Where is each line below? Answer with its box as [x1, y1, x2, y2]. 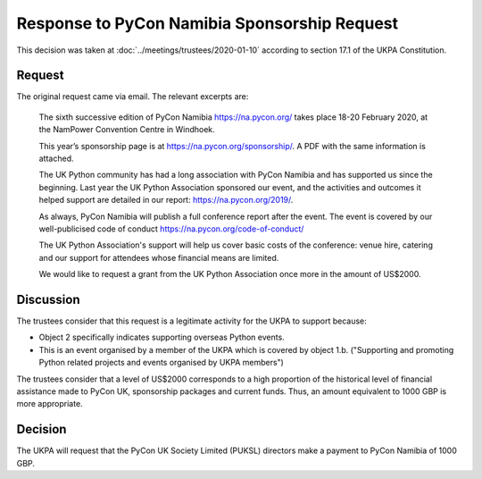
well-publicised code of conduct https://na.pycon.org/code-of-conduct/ [38, 223, 304, 234]
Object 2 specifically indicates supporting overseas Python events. [38, 332, 285, 343]
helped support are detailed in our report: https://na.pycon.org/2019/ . [38, 195, 294, 206]
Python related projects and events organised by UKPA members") [38, 357, 285, 368]
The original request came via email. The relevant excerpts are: [16, 91, 249, 102]
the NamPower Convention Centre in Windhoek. [38, 124, 216, 135]
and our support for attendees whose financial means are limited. [38, 252, 279, 263]
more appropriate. [16, 399, 84, 409]
